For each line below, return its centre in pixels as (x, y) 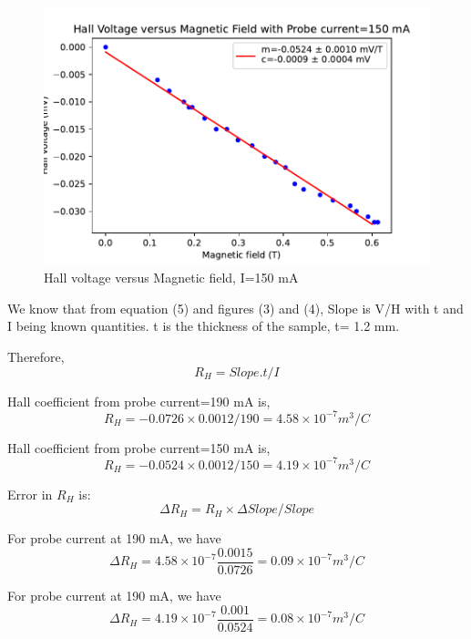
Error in (30, 494)
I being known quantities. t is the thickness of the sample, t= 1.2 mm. (204, 326)
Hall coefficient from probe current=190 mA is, (139, 401)
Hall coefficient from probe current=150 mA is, (139, 447)
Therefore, (36, 357)
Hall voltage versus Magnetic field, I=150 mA (171, 278)
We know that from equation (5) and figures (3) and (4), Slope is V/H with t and (235, 308)
